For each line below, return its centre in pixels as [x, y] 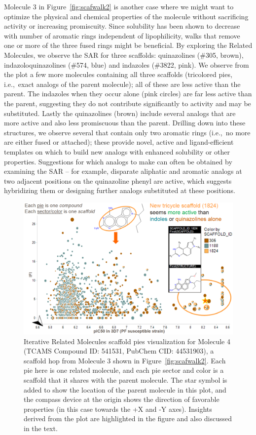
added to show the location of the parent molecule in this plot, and [125, 389]
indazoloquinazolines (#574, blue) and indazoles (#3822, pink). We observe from [127, 64]
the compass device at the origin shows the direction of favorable [122, 399]
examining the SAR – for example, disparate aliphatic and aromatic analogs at [123, 171]
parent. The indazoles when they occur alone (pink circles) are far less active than [128, 94]
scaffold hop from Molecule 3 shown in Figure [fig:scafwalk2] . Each [125, 360]
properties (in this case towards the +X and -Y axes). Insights [118, 409]
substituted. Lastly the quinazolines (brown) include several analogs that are [120, 113]
